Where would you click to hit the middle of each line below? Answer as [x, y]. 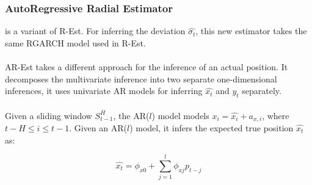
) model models [180, 115]
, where [276, 115]
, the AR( [131, 115]
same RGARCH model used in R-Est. [75, 42]
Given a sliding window [49, 115]
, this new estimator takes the [251, 31]
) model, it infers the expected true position [212, 128]
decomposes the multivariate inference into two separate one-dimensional [141, 78]
